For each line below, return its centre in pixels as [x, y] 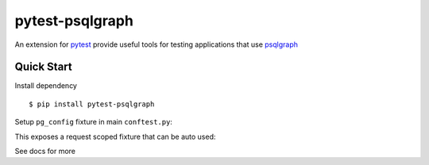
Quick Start [43, 67]
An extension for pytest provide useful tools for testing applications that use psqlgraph [156, 44]
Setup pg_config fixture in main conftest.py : [93, 122]
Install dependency [46, 86]
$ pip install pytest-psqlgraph [92, 104]
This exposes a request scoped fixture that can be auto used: [115, 136]
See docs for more [45, 152]
